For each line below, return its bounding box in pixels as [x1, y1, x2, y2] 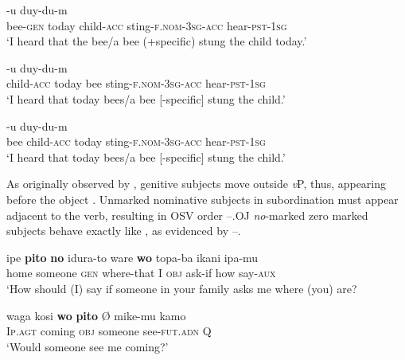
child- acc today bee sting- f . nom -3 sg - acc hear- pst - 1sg [6, 75, 266, 92]
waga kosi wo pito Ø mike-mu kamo [6, 307, 186, 323]
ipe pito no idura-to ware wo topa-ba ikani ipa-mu [6, 248, 259, 265]
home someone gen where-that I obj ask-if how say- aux [6, 264, 276, 281]
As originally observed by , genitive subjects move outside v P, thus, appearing [6, 175, 387, 192]
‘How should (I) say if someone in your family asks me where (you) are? [6, 280, 357, 296]
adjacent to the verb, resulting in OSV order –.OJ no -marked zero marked [6, 206, 368, 223]
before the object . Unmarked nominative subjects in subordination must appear [6, 190, 399, 207]
